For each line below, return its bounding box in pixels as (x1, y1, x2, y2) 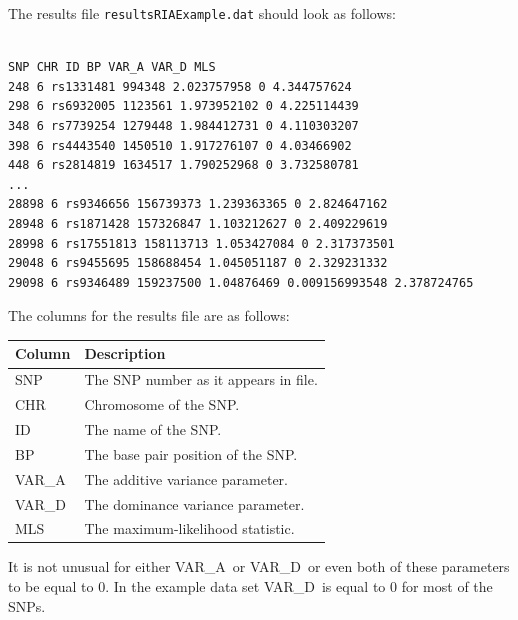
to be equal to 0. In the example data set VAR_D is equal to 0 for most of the (8, 576, 493, 597)
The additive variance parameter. (84, 468, 288, 489)
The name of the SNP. (84, 419, 222, 439)
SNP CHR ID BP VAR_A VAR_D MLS (8, 60, 216, 75)
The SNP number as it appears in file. (84, 369, 318, 390)
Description (84, 343, 166, 364)
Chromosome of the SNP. (84, 394, 240, 415)
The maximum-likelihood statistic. (84, 518, 295, 539)
